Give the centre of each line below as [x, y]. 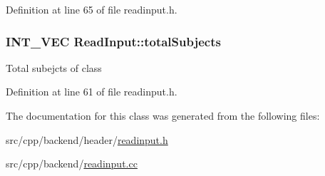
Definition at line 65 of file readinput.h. [92, 9]
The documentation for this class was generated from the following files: [163, 115]
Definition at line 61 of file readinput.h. [92, 92]
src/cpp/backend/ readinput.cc [72, 164]
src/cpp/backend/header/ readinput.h [87, 139]
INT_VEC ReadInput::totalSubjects [113, 41]
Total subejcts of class [54, 67]
